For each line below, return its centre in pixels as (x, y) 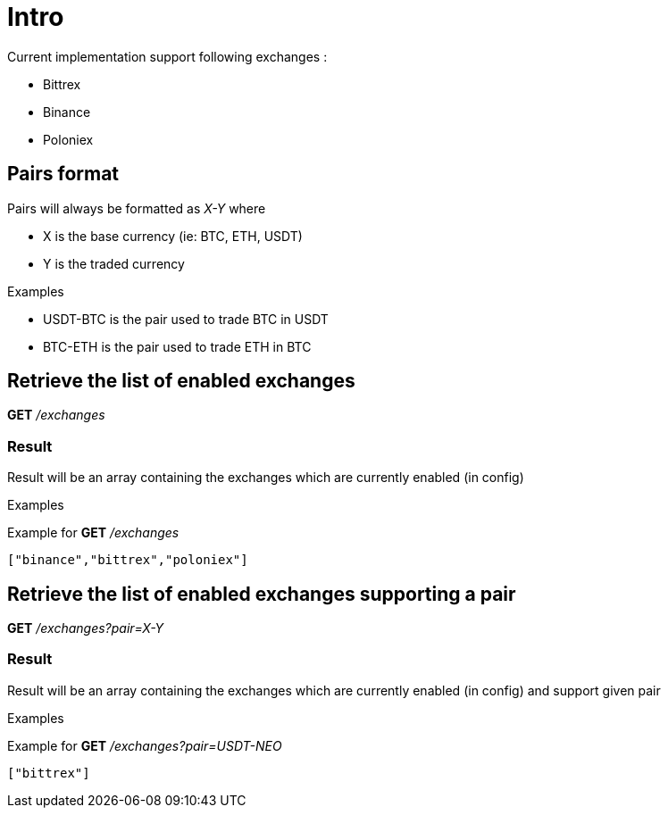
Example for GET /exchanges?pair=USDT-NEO (145, 745)
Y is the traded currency (114, 263)
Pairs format (63, 174)
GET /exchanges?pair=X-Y (86, 628)
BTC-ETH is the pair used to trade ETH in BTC (177, 346)
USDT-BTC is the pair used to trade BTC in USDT (186, 319)
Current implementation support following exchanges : (167, 56)
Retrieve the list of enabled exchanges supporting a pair (262, 594)
